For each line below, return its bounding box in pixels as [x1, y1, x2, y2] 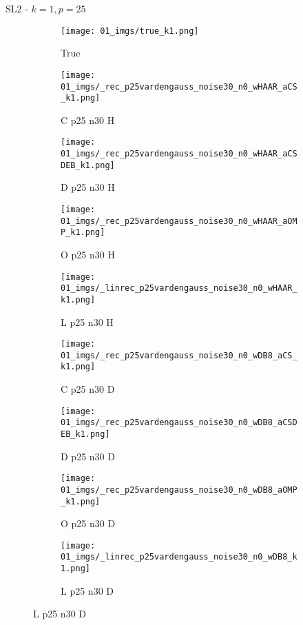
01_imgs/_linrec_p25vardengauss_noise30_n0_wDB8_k [61, 552, 297, 562]
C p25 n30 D [61, 382, 115, 396]
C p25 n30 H [61, 112, 115, 127]
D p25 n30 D [61, 449, 115, 463]
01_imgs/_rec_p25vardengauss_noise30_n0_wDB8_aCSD [61, 418, 297, 428]
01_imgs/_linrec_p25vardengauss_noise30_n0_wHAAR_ [61, 283, 297, 294]
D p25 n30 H [61, 180, 115, 194]
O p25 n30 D [61, 516, 116, 531]
